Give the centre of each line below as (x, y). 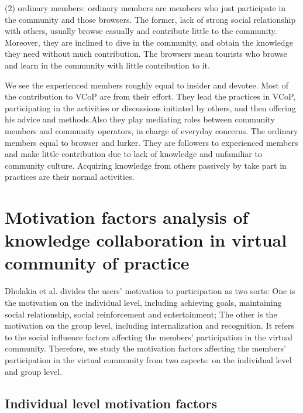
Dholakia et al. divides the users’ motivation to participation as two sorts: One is (150, 291)
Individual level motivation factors (111, 403)
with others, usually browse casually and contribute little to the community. (141, 31)
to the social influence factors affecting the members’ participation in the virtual (149, 337)
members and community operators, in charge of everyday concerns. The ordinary (151, 130)
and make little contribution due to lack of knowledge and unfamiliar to (133, 154)
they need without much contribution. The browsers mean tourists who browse (146, 54)
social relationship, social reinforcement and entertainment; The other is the (141, 314)
